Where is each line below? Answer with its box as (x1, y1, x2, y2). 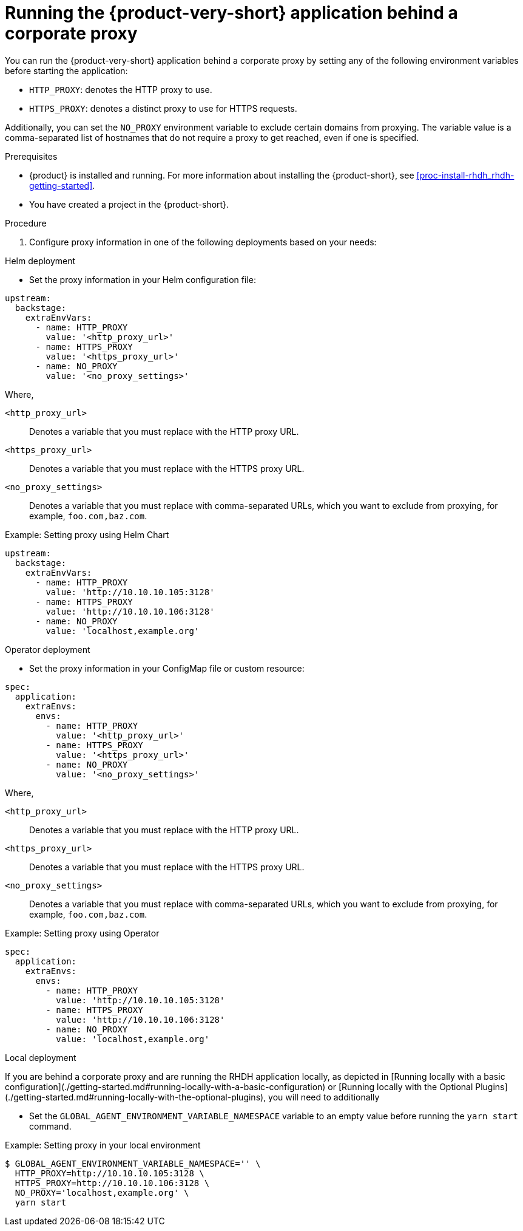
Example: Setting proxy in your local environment (5, 1139, 201, 1150)
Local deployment (5, 1052, 76, 1063)
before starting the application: (5, 65, 128, 76)
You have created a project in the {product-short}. (29, 199, 229, 210)
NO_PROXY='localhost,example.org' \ (15, 1187, 189, 1198)
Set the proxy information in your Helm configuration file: (29, 274, 256, 285)
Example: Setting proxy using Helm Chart (5, 529, 169, 540)
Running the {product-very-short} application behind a (5, 2, 458, 23)
